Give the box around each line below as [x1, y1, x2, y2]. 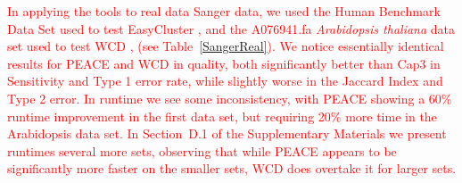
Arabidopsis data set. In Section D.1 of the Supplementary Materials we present [7, 124, 447, 143]
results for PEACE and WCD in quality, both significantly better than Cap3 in [7, 54, 441, 72]
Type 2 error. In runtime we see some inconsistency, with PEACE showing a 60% [7, 88, 452, 107]
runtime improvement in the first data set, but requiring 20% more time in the [7, 106, 437, 125]
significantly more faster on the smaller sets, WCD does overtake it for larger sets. [7, 159, 457, 178]
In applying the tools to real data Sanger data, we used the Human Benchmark [7, 2, 441, 20]
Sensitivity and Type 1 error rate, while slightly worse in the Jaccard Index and [7, 71, 443, 90]
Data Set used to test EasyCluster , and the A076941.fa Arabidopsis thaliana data [7, 19, 456, 37]
